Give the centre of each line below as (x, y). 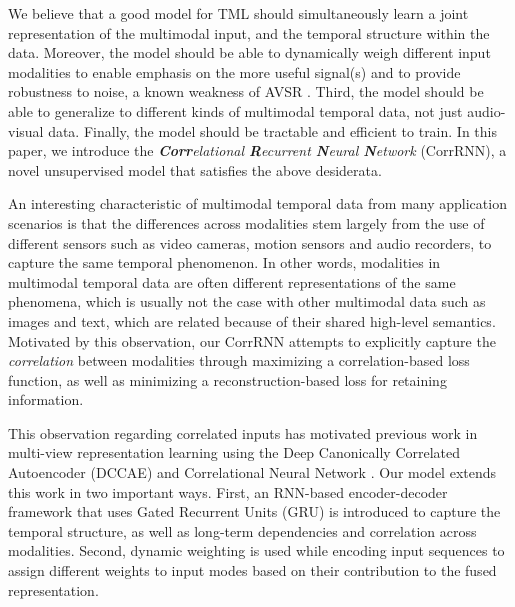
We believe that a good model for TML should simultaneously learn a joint (238, 13)
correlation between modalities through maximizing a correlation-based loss (239, 360)
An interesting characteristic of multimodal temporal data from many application (257, 203)
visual (26, 130)
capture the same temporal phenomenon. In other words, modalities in (224, 262)
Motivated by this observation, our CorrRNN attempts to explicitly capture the (252, 340)
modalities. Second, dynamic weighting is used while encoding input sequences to (256, 550)
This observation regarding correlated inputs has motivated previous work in (243, 432)
